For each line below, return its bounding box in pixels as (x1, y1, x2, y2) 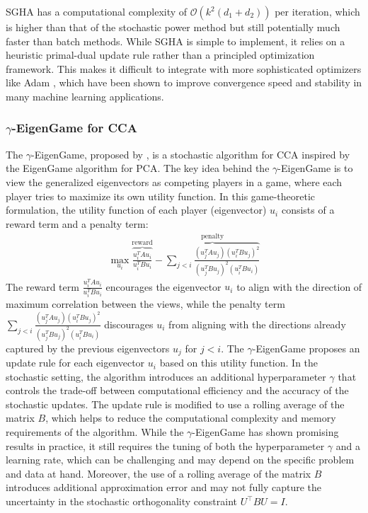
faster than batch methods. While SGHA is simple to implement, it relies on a (6, 33, 345, 48)
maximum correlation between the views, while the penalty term (6, 296, 285, 311)
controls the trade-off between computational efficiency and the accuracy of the (6, 383, 349, 398)
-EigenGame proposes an (252, 340, 360, 355)
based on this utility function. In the (159, 355, 318, 370)
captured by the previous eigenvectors (6, 340, 170, 355)
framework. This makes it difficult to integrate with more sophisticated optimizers (6, 61, 362, 76)
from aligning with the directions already (168, 316, 346, 331)
